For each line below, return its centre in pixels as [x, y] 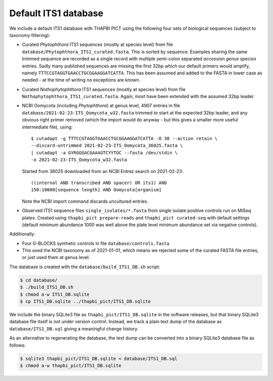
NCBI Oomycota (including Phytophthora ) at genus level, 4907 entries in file [101, 106]
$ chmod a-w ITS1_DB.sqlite [55, 294]
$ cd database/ [39, 280]
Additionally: [22, 234]
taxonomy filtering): [30, 35]
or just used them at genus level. [56, 258]
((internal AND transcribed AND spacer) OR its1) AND [99, 183]
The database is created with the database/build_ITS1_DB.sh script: [85, 267]
